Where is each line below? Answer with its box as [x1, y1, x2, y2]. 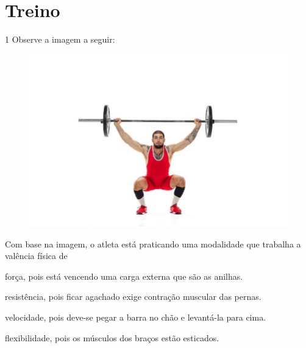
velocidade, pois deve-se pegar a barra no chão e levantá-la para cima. [5, 311, 266, 324]
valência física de [5, 249, 68, 262]
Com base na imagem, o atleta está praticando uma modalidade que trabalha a [5, 237, 301, 250]
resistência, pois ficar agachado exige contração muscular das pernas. [5, 290, 262, 303]
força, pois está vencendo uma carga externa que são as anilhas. [5, 269, 243, 282]
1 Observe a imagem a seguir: [5, 33, 115, 46]
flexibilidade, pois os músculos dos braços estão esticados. [5, 331, 219, 344]
